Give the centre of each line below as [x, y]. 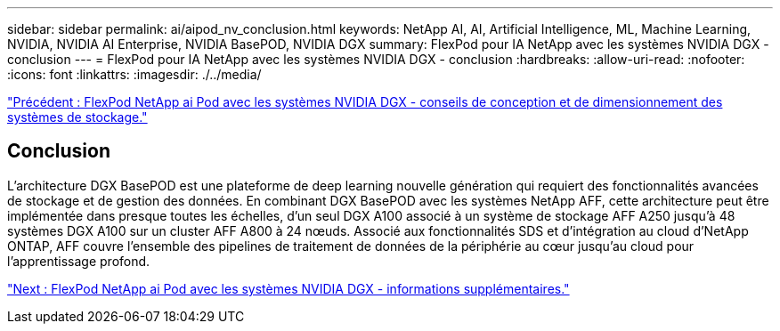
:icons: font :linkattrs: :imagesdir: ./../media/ [134, 74]
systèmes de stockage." [77, 117]
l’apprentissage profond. [79, 261]
